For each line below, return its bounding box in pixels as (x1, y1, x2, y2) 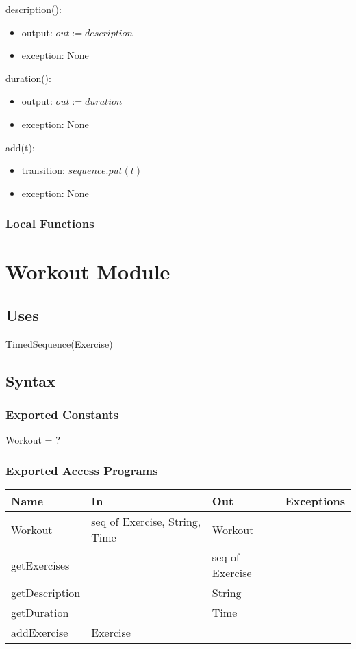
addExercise (11, 624, 68, 641)
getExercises (11, 557, 70, 573)
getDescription (11, 585, 81, 601)
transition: (21, 163, 65, 177)
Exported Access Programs (5, 461, 158, 479)
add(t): (5, 140, 35, 154)
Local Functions (5, 215, 94, 232)
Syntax (5, 370, 55, 391)
